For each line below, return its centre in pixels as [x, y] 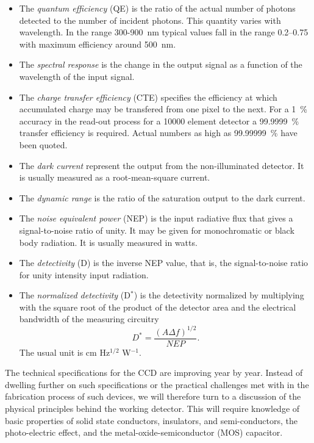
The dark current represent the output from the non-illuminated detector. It [162, 165]
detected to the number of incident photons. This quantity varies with [150, 20]
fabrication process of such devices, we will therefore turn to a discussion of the [153, 396]
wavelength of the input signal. [77, 76]
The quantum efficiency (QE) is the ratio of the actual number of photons [157, 8]
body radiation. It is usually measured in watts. [108, 242]
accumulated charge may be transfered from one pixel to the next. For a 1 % [163, 109]
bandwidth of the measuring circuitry [89, 319]
